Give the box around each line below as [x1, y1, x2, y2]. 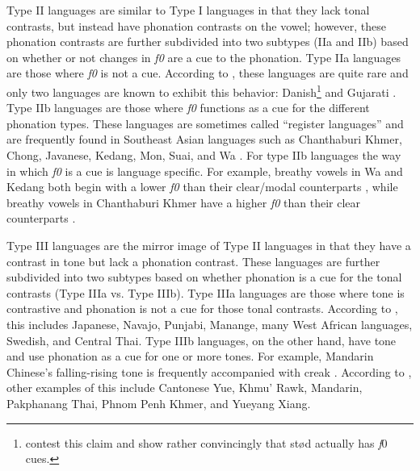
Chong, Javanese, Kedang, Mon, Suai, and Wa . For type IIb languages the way [6, 147, 401, 163]
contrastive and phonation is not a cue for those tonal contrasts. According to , [6, 300, 398, 317]
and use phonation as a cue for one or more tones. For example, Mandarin [6, 348, 374, 365]
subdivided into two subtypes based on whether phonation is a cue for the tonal [6, 269, 402, 286]
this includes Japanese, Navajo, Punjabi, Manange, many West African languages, [6, 315, 413, 332]
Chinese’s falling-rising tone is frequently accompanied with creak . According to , [6, 363, 412, 380]
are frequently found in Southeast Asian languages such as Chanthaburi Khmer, [6, 131, 402, 148]
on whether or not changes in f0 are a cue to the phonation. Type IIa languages [6, 48, 401, 65]
